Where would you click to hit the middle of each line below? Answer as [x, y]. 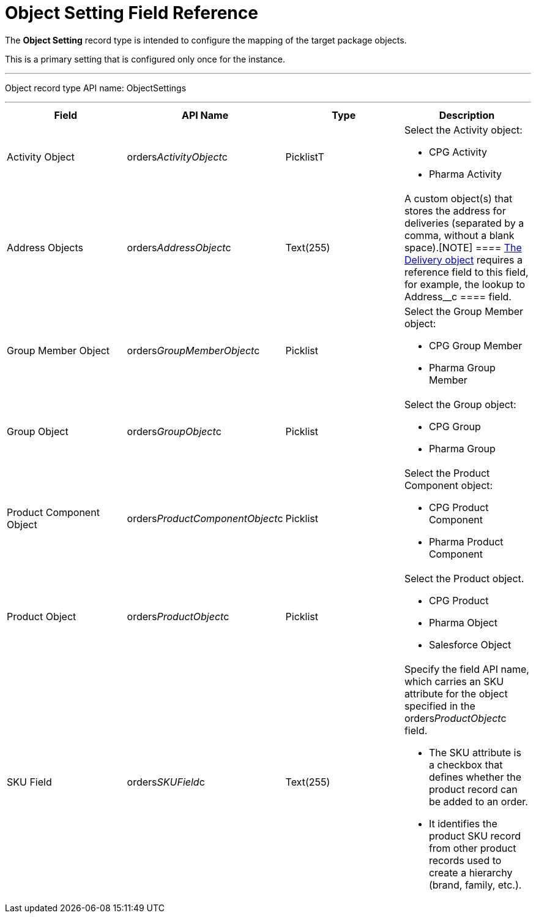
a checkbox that [466, 764]
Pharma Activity [465, 174]
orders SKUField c [166, 782]
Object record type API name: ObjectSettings [96, 88]
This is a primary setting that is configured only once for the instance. [145, 59]
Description [467, 115]
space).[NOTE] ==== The [463, 247]
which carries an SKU [454, 681]
